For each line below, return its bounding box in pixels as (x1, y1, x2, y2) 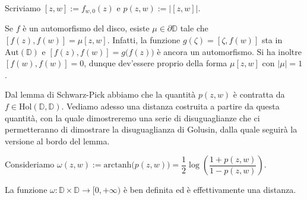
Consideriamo (5, 158, 55, 170)
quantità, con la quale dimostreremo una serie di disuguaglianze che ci (5, 111, 260, 124)
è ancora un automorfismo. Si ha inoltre (157, 45, 302, 57)
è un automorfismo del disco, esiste (23, 22, 150, 34)
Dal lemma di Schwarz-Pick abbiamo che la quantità (5, 88, 196, 101)
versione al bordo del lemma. (5, 134, 110, 147)
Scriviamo (5, 2, 41, 14)
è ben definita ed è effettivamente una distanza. (123, 183, 296, 196)
